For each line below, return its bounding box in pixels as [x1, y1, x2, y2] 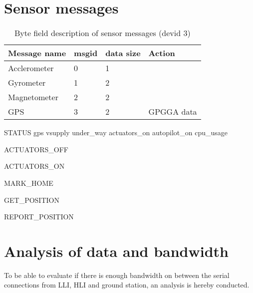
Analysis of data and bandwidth [4, 240, 229, 261]
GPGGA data [148, 106, 197, 118]
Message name [8, 47, 66, 59]
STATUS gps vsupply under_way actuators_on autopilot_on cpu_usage [4, 127, 228, 138]
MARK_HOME [4, 177, 53, 188]
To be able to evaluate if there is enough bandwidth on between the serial [4, 269, 230, 280]
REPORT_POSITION [4, 211, 74, 222]
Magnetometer [8, 91, 58, 103]
